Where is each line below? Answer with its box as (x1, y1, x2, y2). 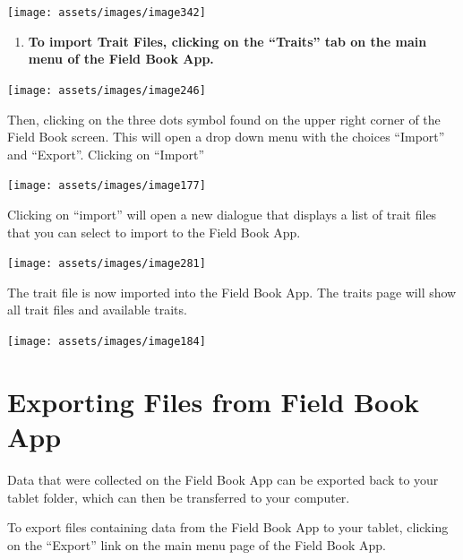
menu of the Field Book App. (28, 49, 214, 68)
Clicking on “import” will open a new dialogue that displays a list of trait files (7, 204, 437, 223)
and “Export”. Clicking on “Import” (7, 144, 205, 163)
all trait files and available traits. (7, 300, 187, 319)
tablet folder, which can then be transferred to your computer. (7, 487, 350, 506)
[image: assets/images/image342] (7, 6, 206, 19)
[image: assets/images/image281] (7, 257, 206, 271)
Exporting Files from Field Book (7, 383, 420, 419)
